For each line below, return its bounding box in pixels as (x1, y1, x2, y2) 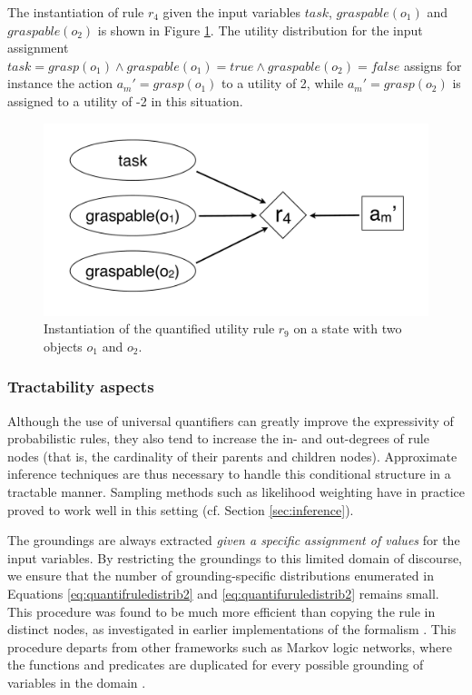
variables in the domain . (7, 672, 146, 691)
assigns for (403, 55, 462, 74)
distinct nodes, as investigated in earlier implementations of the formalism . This (7, 620, 457, 639)
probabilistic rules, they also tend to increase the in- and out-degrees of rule (7, 429, 429, 448)
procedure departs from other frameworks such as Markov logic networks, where (7, 637, 452, 656)
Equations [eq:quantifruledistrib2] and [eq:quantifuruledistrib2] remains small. (7, 583, 439, 602)
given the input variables (162, 3, 301, 21)
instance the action (7, 74, 113, 93)
